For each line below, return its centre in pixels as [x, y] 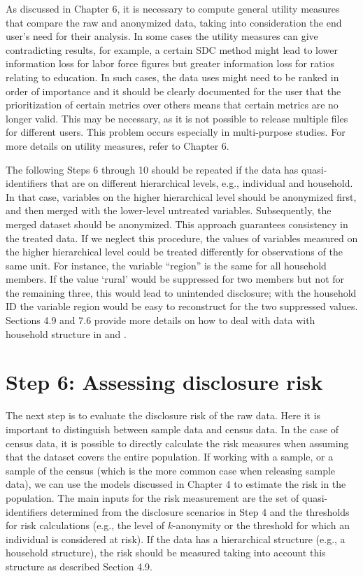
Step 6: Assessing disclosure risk [164, 382]
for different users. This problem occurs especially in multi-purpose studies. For [176, 132]
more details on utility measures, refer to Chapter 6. [118, 145]
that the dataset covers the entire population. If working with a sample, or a [170, 457]
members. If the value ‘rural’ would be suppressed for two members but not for [175, 279]
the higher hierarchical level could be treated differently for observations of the [174, 252]
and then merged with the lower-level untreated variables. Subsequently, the [169, 210]
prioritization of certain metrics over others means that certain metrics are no [172, 105]
